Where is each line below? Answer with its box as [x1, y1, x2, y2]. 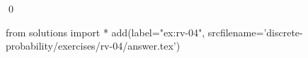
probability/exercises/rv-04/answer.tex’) [6, 38, 181, 53]
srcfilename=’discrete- [207, 24, 303, 39]
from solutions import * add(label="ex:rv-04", [6, 24, 205, 39]
